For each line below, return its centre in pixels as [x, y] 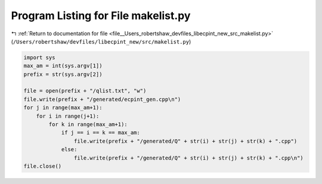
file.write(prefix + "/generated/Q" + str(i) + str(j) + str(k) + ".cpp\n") [188, 158]
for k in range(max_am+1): [88, 125]
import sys [39, 57]
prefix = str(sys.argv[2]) [63, 74]
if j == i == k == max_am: [100, 133]
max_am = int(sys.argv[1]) [63, 66]
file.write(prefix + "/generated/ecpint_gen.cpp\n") [102, 99]
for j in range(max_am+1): [63, 108]
